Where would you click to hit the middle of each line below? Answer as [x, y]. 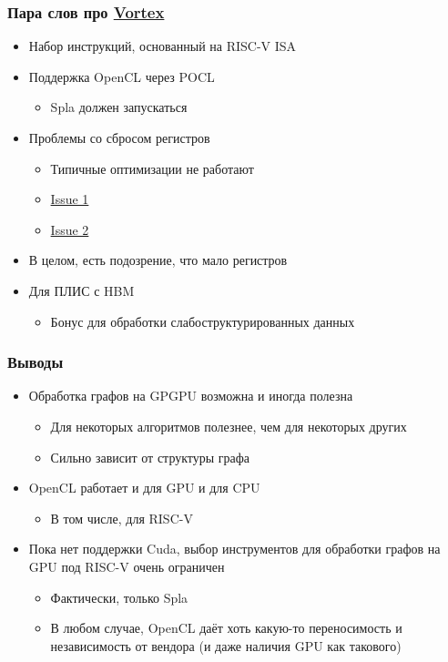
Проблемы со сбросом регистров [119, 137]
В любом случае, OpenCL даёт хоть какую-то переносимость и [226, 628]
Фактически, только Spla [119, 597]
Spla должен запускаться [119, 107]
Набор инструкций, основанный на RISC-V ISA [163, 46]
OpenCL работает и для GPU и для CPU [144, 488]
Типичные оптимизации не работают [152, 168]
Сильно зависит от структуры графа [150, 457]
